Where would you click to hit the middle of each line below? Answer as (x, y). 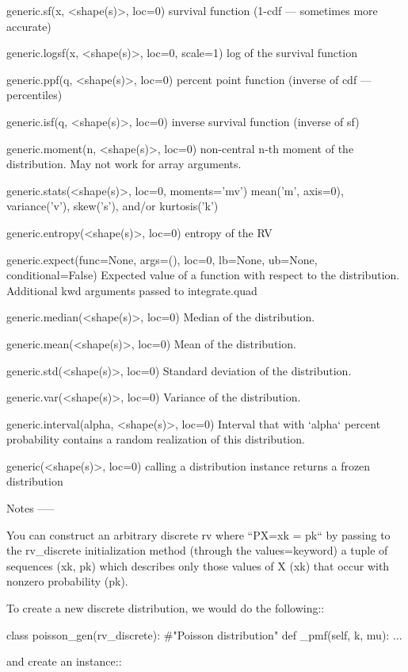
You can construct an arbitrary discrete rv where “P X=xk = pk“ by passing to (198, 534)
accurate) (29, 26)
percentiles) (34, 95)
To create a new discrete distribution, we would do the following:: (166, 608)
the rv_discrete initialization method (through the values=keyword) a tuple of (197, 550)
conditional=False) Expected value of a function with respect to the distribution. (203, 275)
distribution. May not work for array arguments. (124, 164)
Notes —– (31, 508)
